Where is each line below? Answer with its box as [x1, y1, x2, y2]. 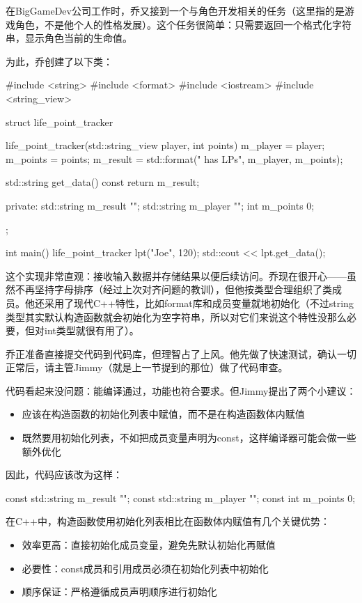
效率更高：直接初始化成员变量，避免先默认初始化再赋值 [22, 538, 276, 552]
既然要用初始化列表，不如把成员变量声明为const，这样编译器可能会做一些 [22, 430, 356, 445]
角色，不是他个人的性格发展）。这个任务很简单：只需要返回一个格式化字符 [15, 17, 352, 31]
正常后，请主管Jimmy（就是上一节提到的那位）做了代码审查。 [6, 360, 288, 375]
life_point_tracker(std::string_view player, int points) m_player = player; [6, 138, 325, 152]
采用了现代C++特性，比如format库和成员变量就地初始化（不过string [44, 295, 354, 310]
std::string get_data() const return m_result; [6, 175, 200, 189]
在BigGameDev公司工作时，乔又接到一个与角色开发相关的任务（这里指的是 [6, 3, 345, 17]
